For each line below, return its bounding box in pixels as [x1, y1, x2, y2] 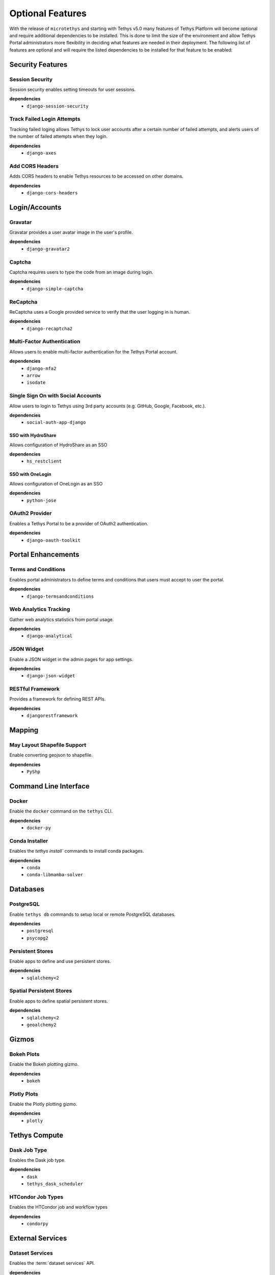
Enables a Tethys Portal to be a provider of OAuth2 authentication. [9, 520, 149, 526]
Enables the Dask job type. [9, 1157, 66, 1163]
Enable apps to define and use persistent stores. [9, 958, 112, 964]
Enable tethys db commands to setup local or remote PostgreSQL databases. [9, 911, 176, 917]
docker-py [26, 825, 51, 831]
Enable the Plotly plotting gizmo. [9, 1101, 77, 1107]
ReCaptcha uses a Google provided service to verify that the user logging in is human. [9, 309, 190, 315]
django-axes [26, 150, 57, 156]
